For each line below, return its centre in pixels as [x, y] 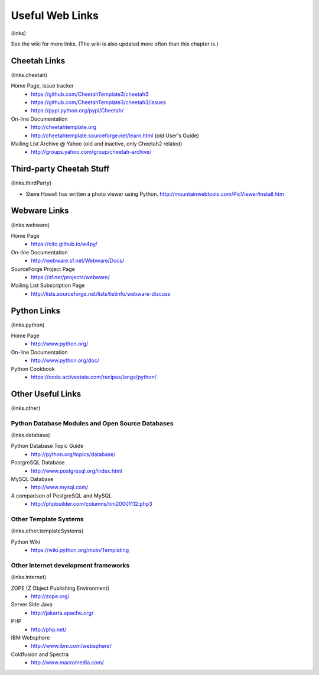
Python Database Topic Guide [47, 446]
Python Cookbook [33, 369]
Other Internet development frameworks [70, 565]
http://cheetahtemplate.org [64, 127]
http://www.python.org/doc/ [65, 360]
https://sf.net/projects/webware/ [71, 277]
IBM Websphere [30, 637]
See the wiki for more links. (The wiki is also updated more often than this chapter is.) [115, 44]
